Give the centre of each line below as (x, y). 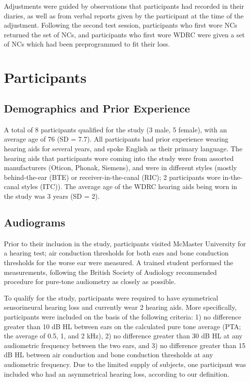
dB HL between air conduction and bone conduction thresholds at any (109, 355)
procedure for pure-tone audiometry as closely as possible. (90, 281)
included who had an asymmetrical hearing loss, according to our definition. (117, 374)
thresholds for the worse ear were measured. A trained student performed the (119, 263)
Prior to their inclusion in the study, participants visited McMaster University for (125, 243)
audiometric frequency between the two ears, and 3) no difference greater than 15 (125, 345)
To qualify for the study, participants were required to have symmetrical (111, 297)
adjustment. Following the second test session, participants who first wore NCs (121, 25)
